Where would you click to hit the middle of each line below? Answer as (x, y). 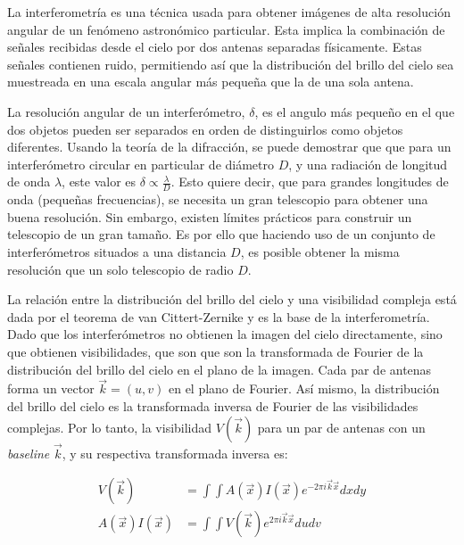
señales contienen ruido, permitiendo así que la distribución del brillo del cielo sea (231, 64)
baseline (29, 453)
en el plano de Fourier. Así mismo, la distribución (304, 388)
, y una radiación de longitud (368, 164)
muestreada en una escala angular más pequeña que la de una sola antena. (211, 82)
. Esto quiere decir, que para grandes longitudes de (310, 182)
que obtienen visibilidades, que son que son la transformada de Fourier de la (215, 351)
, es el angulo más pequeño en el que (355, 111)
